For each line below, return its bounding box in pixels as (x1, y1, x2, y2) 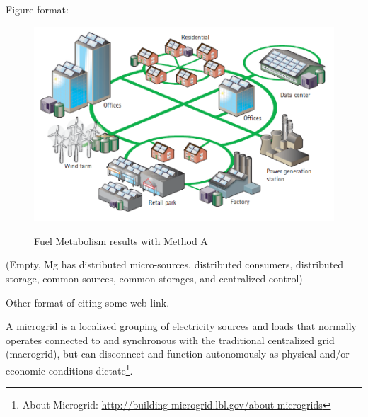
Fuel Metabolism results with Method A (34, 233, 208, 248)
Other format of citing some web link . (6, 295, 170, 309)
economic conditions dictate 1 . (6, 361, 133, 377)
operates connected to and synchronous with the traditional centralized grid (6, 332, 335, 347)
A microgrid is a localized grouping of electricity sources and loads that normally (6, 319, 357, 333)
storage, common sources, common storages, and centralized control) (6, 271, 303, 286)
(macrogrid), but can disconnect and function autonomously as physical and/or (6, 346, 350, 361)
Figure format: (6, 2, 69, 16)
